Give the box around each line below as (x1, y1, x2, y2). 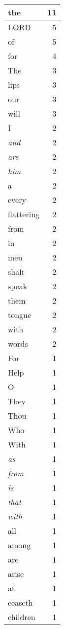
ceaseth (8, 597, 33, 608)
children (8, 611, 35, 623)
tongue (8, 309, 32, 320)
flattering (8, 208, 40, 220)
